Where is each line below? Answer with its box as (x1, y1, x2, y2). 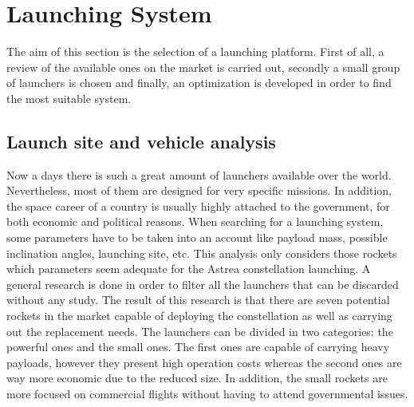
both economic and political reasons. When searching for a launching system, (6, 213, 384, 230)
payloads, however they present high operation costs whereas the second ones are (6, 354, 402, 370)
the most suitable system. (6, 89, 132, 106)
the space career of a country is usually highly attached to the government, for (6, 197, 390, 214)
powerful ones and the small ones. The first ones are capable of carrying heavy (6, 338, 390, 355)
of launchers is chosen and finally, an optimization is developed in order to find (6, 74, 392, 91)
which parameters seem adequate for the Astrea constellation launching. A (6, 260, 371, 277)
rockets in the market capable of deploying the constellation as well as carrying (6, 307, 392, 324)
